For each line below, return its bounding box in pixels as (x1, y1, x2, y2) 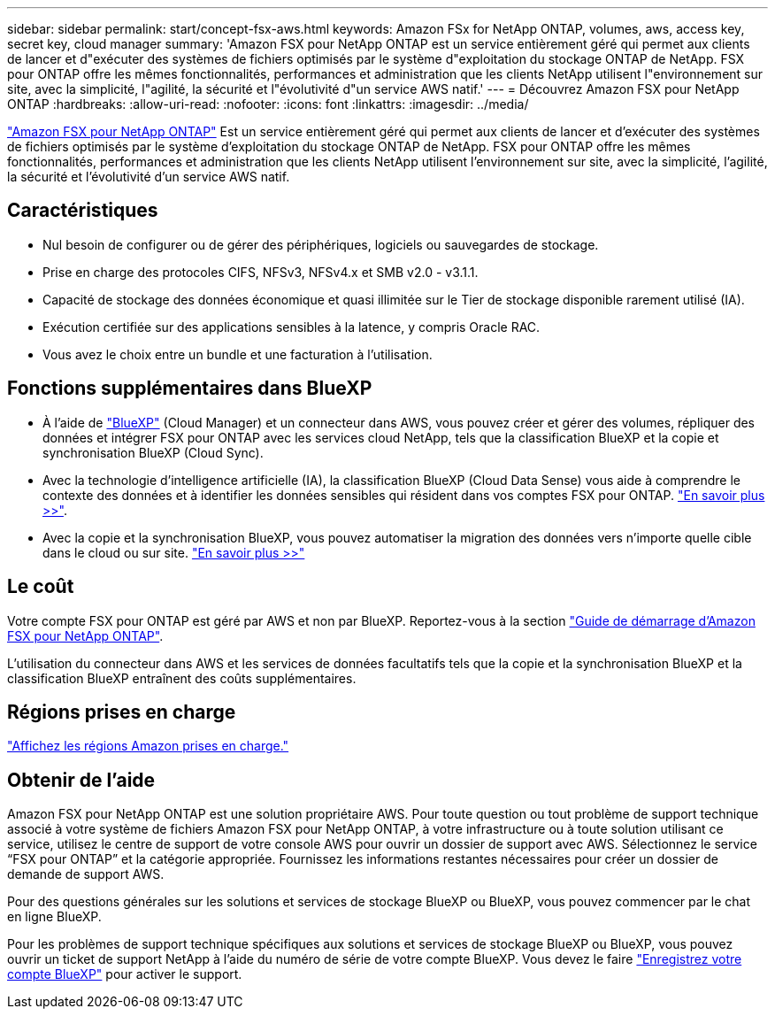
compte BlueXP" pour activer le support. (7, 966, 242, 982)
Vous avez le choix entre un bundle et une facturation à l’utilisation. (42, 346, 433, 362)
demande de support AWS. (7, 866, 165, 882)
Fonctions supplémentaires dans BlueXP (7, 377, 372, 400)
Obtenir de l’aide (7, 768, 156, 791)
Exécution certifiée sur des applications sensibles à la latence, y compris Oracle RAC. (42, 319, 541, 335)
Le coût (7, 575, 74, 598)
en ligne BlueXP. (7, 909, 102, 925)
